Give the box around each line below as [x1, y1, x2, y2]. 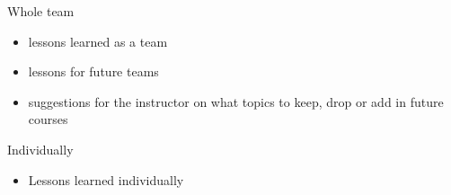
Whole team [7, 2, 75, 20]
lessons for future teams [28, 62, 159, 81]
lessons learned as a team [28, 31, 168, 50]
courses [28, 110, 68, 129]
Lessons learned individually [28, 170, 184, 189]
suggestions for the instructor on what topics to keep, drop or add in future [28, 92, 444, 111]
